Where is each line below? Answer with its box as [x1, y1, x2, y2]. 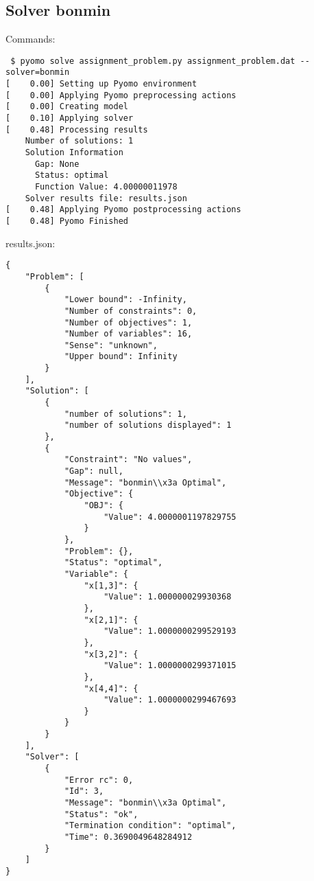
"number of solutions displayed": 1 [64, 420, 232, 431]
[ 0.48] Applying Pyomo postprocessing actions [5, 205, 241, 215]
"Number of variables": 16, [64, 329, 193, 339]
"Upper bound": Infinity [64, 352, 178, 362]
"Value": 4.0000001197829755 [104, 512, 237, 522]
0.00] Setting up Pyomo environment [29, 79, 197, 89]
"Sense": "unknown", [64, 340, 158, 350]
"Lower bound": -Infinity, [64, 295, 187, 305]
